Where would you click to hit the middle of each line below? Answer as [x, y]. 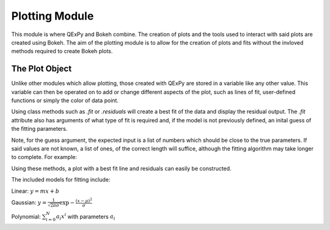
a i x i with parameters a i [86, 217]
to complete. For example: [44, 157]
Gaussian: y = [29, 202]
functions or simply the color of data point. [65, 100]
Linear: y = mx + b [35, 191]
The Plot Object [42, 69]
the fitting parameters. [39, 129]
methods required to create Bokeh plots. [62, 51]
